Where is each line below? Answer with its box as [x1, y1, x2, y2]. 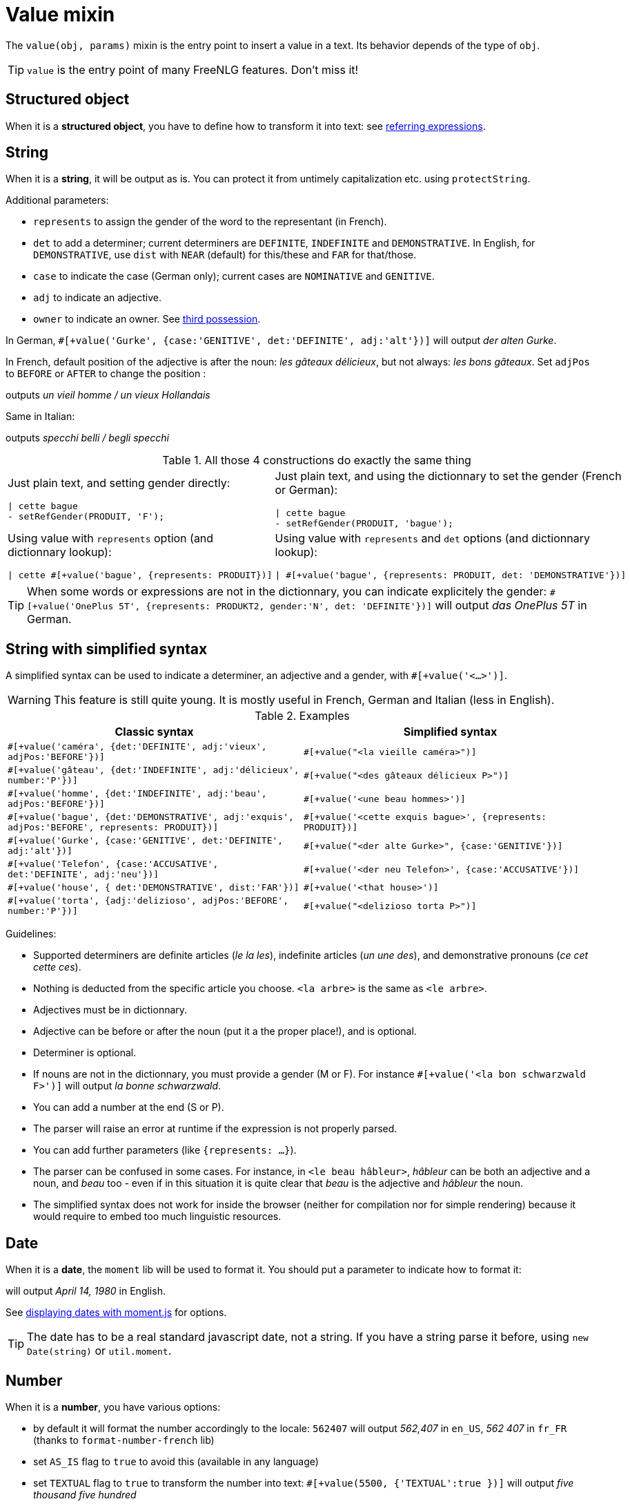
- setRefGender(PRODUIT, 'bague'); [275, 518, 453, 529]
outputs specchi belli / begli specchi [6, 432, 169, 444]
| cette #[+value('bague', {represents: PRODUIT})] [8, 570, 273, 581]
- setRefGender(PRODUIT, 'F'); [8, 511, 164, 522]
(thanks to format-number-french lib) [33, 1433, 215, 1446]
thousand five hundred [33, 1488, 137, 1500]
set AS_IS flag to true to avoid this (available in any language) [33, 1455, 319, 1467]
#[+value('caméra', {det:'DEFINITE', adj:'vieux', [8, 741, 267, 752]
